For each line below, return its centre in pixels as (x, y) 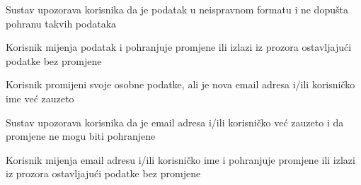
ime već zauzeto (40, 98)
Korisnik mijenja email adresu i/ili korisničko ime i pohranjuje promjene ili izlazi (180, 159)
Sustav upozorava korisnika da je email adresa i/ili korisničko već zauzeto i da (175, 122)
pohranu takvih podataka (61, 23)
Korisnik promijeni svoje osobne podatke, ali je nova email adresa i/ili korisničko (180, 84)
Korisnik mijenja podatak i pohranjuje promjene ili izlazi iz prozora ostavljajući (179, 47)
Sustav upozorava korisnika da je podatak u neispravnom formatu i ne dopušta (177, 9)
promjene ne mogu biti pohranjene (81, 136)
